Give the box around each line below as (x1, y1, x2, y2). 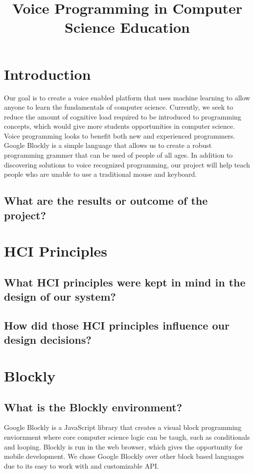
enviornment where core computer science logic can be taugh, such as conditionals (4, 431, 250, 442)
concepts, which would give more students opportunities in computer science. (4, 121, 235, 131)
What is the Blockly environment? (4, 399, 183, 414)
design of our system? (4, 289, 116, 304)
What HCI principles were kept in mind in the (4, 274, 246, 289)
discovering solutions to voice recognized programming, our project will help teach (4, 159, 250, 169)
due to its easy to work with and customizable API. (4, 460, 159, 471)
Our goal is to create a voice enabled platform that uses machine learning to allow (4, 92, 251, 102)
